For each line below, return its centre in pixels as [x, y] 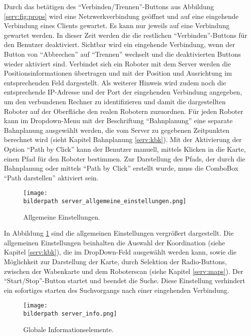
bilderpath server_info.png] [70, 314]
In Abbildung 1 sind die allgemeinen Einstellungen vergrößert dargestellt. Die [119, 233]
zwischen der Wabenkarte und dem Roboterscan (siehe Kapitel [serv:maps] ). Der [124, 271]
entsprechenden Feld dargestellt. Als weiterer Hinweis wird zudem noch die [115, 82]
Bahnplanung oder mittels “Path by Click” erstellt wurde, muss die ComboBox [121, 168]
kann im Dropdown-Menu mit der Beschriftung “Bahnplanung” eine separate [118, 120]
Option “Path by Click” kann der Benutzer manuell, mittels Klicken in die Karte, [125, 149]
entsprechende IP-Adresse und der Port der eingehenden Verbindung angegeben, [123, 92]
